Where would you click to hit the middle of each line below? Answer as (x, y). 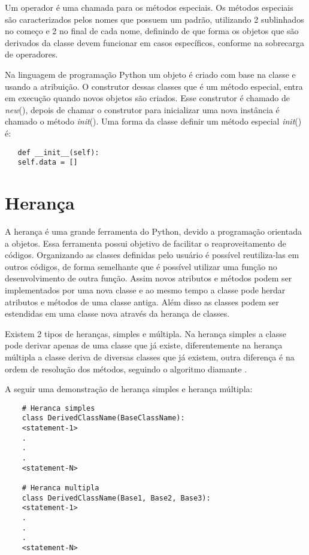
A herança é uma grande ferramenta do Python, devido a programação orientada (153, 231)
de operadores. (31, 54)
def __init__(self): (58, 152)
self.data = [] (48, 163)
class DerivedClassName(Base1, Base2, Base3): (116, 498)
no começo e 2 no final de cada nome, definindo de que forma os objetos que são (152, 31)
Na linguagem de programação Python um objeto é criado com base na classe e (150, 74)
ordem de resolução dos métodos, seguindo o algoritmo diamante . (126, 369)
